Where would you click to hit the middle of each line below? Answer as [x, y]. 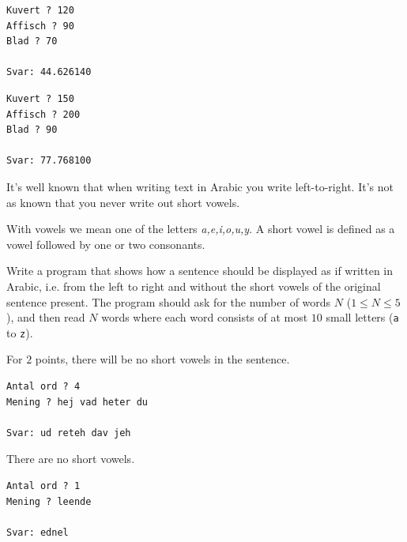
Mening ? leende [49, 501]
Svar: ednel [38, 532]
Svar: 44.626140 [49, 72]
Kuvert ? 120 [40, 10]
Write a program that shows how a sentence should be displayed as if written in [200, 271]
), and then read [46, 317]
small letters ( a [362, 317]
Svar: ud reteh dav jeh [69, 433]
